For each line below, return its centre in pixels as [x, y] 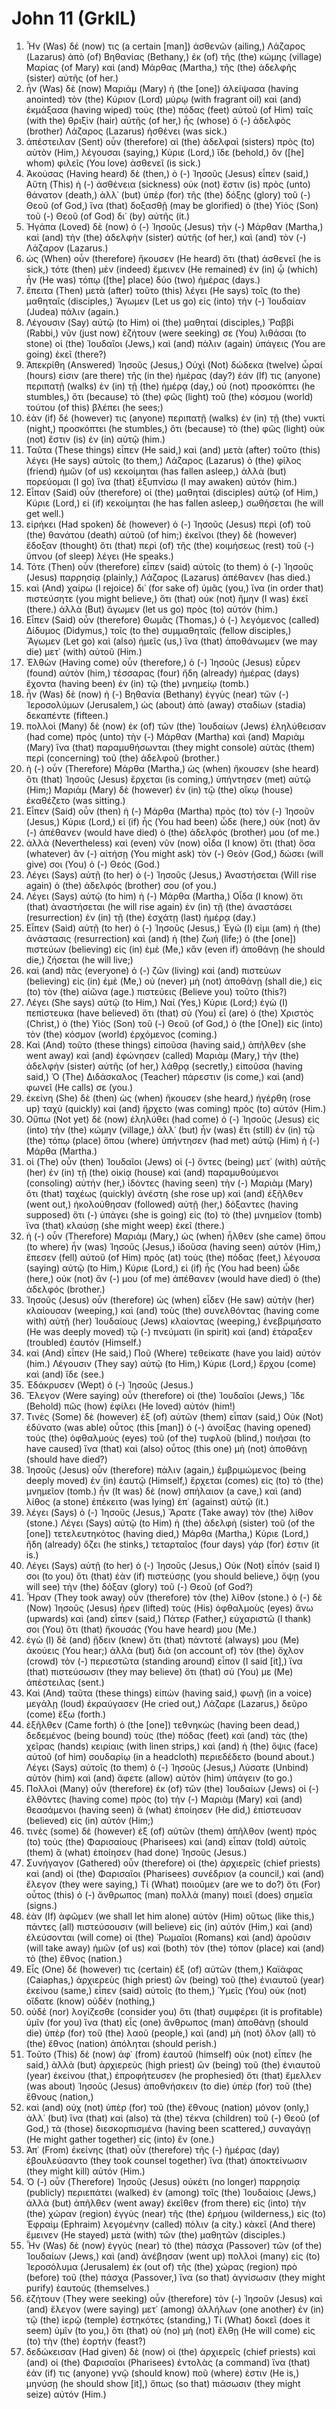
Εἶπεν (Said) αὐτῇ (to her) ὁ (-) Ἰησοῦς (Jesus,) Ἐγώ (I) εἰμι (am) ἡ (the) [173, 928]
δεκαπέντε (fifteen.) [67, 715]
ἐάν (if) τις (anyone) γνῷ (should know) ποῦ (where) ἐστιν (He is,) [162, 2373]
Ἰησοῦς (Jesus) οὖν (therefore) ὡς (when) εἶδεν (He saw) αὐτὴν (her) [170, 1299]
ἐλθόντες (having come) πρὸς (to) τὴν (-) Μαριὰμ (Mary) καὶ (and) [164, 1799]
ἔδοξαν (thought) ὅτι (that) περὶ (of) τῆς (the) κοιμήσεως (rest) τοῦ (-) [170, 545]
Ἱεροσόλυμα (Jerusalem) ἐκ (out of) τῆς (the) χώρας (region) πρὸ [161, 2266]
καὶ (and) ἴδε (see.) [65, 1374]
